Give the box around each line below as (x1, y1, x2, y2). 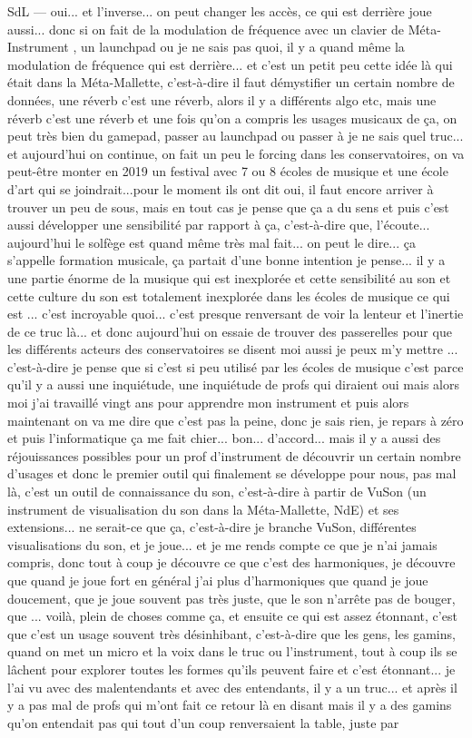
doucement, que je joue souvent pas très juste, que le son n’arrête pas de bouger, (7, 588, 456, 607)
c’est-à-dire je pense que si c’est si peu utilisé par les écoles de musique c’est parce (7, 357, 464, 376)
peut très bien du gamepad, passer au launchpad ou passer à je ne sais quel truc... (7, 126, 464, 145)
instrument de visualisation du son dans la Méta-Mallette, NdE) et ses (7, 499, 399, 518)
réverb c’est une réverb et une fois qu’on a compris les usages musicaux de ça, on (7, 108, 457, 127)
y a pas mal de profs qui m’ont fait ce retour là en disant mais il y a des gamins (7, 695, 452, 714)
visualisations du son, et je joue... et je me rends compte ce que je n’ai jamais (7, 535, 438, 554)
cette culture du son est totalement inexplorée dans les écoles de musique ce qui (7, 286, 450, 305)
